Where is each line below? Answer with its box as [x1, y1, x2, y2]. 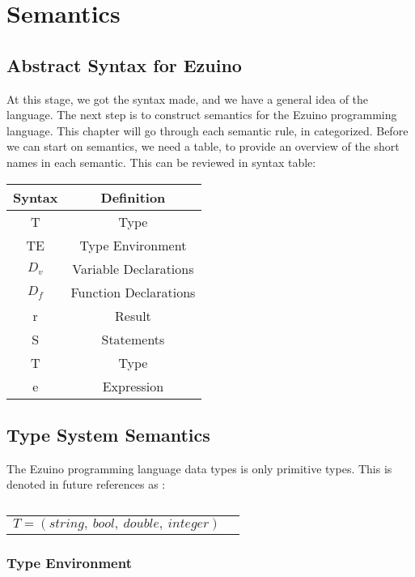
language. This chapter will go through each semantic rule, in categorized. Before [6, 122, 409, 139]
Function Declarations [70, 282, 196, 301]
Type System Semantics [6, 421, 210, 447]
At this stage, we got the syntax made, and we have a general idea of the [6, 90, 369, 107]
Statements [101, 329, 165, 348]
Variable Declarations [72, 259, 194, 278]
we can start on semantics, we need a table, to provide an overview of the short [6, 138, 400, 155]
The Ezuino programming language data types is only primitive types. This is [6, 459, 392, 477]
